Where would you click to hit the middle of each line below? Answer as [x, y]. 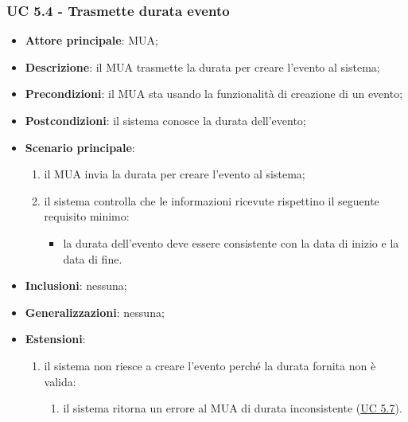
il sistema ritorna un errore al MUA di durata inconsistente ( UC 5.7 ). [233, 408]
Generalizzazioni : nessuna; [95, 312]
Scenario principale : [80, 147]
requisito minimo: [87, 216]
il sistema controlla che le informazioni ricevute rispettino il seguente [212, 200]
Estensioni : [55, 339]
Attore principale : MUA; [91, 40]
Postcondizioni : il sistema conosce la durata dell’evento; [165, 120]
